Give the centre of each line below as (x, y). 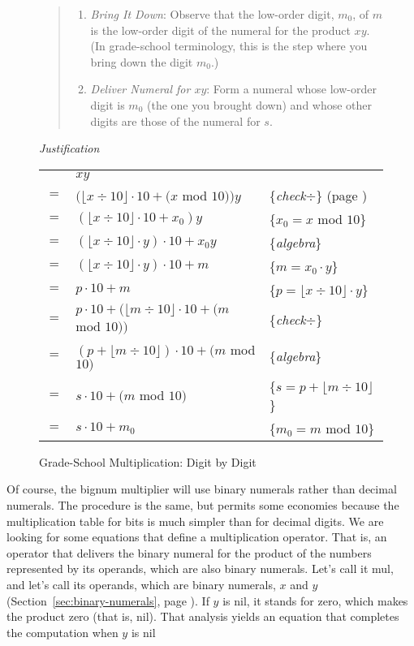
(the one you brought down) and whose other (259, 104)
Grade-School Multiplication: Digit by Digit (148, 461)
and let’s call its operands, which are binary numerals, (141, 584)
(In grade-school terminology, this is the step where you (229, 46)
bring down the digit (142, 61)
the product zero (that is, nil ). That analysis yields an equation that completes (203, 616)
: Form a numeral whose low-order (291, 89)
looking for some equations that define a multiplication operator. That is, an (197, 537)
